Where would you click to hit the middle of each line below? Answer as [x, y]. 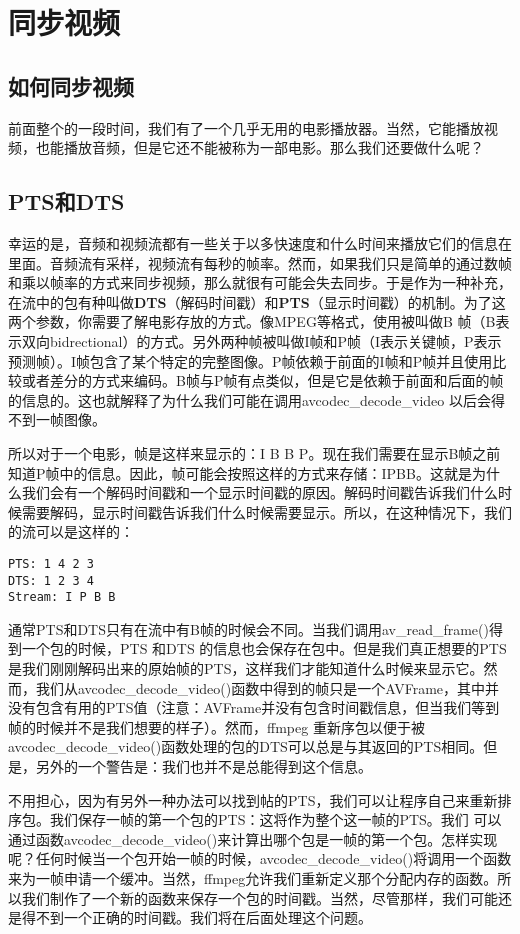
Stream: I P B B [62, 597]
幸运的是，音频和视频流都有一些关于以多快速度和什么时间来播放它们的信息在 [260, 242]
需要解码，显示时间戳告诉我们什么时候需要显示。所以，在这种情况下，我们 [266, 511]
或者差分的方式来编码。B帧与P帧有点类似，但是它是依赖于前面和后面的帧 [262, 380]
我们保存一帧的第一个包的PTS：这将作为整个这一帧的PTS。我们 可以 [275, 819]
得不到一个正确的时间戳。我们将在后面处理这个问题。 [196, 917]
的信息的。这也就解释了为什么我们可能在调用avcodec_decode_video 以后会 [249, 399]
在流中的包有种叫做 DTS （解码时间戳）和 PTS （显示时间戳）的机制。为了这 [257, 301]
